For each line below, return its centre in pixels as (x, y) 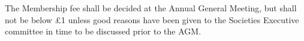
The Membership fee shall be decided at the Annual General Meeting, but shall (151, 8)
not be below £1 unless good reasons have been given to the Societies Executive (152, 19)
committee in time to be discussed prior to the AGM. (103, 31)
